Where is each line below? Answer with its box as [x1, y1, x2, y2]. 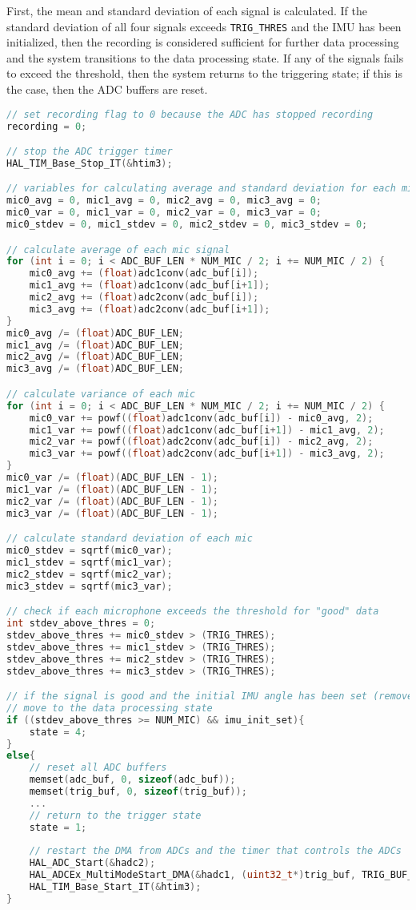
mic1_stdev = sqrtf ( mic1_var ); [6, 556, 173, 568]
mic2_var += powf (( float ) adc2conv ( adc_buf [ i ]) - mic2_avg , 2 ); [29, 436, 374, 448]
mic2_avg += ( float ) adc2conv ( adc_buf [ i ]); [29, 292, 259, 304]
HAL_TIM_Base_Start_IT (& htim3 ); [29, 881, 202, 893]
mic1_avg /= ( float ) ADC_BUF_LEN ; [6, 339, 184, 351]
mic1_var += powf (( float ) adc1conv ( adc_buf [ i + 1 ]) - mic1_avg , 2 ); [29, 424, 385, 436]
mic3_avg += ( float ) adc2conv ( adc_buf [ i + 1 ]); [29, 303, 270, 315]
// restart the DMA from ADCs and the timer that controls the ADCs [29, 845, 402, 857]
